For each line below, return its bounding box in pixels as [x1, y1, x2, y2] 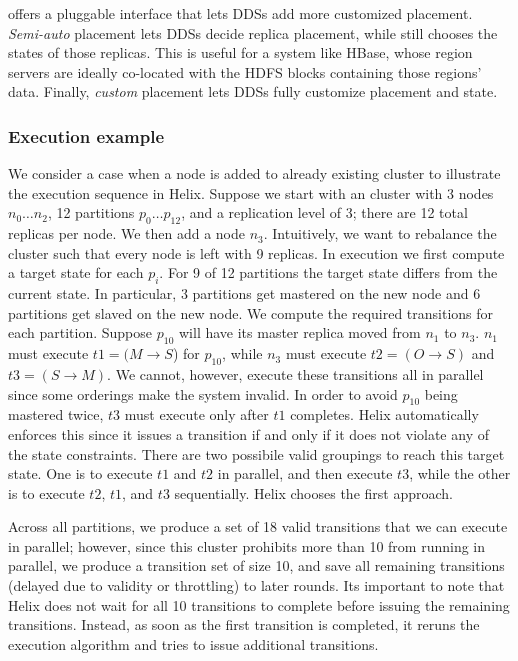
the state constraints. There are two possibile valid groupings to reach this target [8, 443, 505, 464]
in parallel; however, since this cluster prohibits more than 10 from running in [8, 535, 486, 556]
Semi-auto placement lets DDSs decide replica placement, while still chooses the [8, 22, 498, 43]
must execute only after [124, 404, 269, 425]
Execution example [8, 123, 165, 148]
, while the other [409, 463, 511, 484]
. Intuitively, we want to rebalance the [263, 223, 497, 244]
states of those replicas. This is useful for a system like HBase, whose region [8, 42, 473, 63]
